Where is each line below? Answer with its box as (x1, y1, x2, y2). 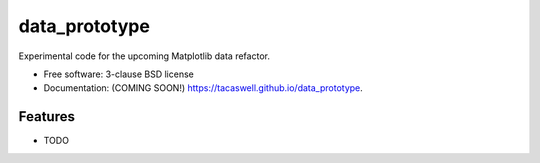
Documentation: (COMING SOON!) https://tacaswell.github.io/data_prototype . (43, 82, 364, 94)
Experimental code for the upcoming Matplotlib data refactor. (18, 50, 270, 62)
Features (18, 108, 75, 125)
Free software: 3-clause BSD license (43, 68, 194, 80)
